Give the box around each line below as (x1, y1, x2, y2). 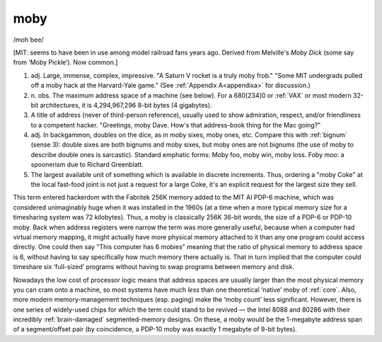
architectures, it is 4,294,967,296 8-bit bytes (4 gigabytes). (40, 101, 212, 109)
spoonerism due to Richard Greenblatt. (30, 160, 144, 169)
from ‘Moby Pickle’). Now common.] (13, 58, 118, 67)
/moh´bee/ (13, 35, 44, 44)
